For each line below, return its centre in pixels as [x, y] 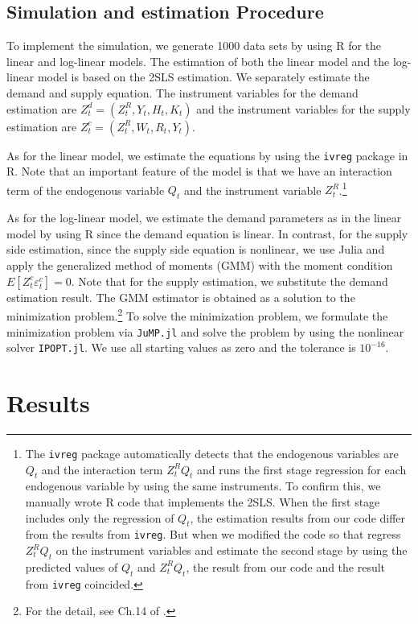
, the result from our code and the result [286, 566]
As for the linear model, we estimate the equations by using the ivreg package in [207, 155]
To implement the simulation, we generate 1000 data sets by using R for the [194, 45]
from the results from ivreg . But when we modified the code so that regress [213, 534]
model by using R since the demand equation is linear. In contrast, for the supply [207, 233]
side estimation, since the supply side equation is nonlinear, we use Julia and [196, 249]
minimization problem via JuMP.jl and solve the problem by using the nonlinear [205, 331]
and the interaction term [102, 469]
